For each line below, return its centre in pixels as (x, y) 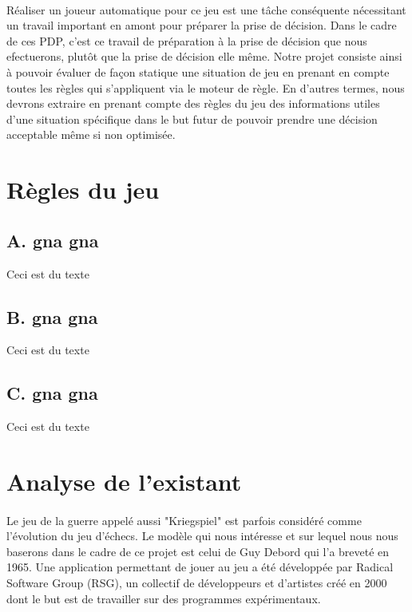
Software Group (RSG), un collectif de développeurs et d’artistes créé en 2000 (197, 583)
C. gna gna (52, 393)
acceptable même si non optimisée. (91, 134)
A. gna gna (53, 240)
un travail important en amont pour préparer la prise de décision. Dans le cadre (202, 25)
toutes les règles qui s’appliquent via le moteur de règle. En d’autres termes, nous (206, 87)
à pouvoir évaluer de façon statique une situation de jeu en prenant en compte (198, 71)
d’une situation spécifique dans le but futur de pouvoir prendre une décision (192, 118)
